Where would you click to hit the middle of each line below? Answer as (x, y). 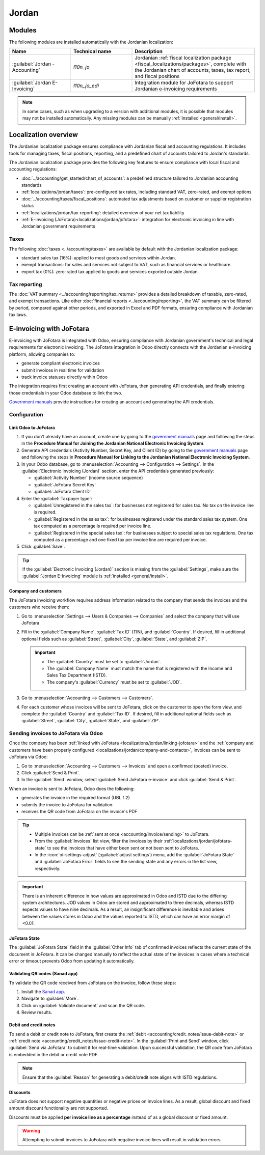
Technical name (92, 52)
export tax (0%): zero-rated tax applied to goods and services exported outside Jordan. (110, 271)
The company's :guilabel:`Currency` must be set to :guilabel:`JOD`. (114, 682)
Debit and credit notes (32, 1025)
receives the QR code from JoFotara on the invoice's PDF (79, 811)
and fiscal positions (157, 76)
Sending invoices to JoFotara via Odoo (56, 733)
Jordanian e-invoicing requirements (176, 89)
